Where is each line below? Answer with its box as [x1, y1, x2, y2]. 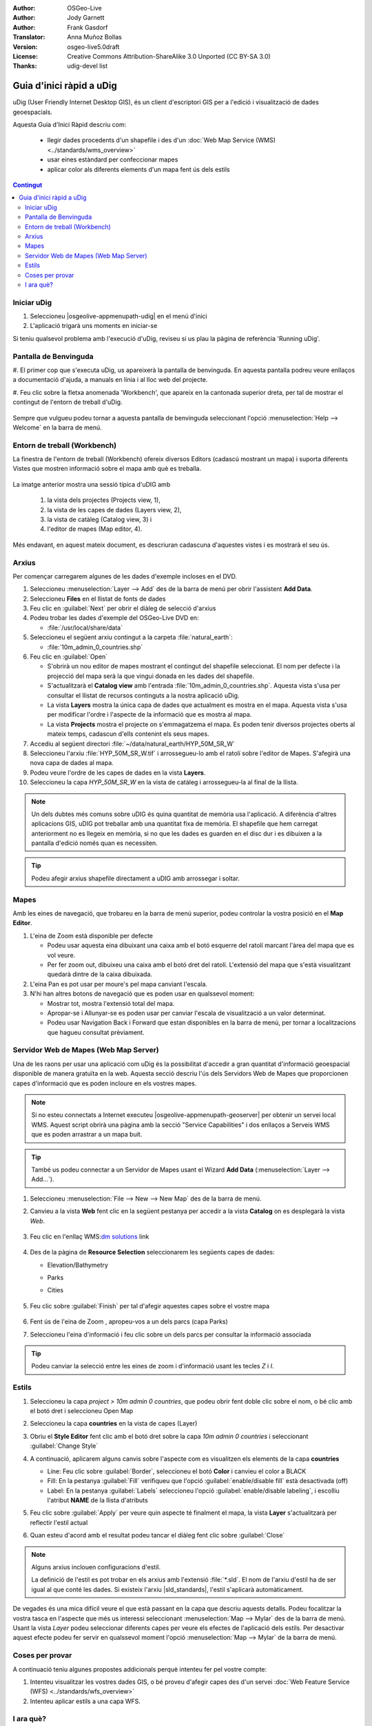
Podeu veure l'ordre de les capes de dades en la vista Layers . [30, 768, 206, 777]
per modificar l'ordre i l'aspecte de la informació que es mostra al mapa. [47, 710, 252, 719]
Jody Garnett [67, 14, 105, 22]
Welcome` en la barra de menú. [12, 423, 103, 431]
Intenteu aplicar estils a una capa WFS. [30, 1697, 141, 1705]
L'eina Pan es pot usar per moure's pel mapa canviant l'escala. [30, 980, 208, 988]
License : [12, 52, 38, 60]
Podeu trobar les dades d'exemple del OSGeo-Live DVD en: [30, 614, 199, 622]
